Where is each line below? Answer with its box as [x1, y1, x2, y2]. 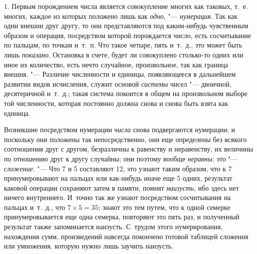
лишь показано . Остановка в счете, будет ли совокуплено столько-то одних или [4, 49, 244, 59]
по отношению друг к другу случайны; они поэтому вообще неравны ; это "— [4, 153, 238, 163]
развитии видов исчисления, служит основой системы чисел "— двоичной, [4, 78, 232, 89]
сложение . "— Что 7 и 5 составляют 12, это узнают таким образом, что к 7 [4, 163, 232, 173]
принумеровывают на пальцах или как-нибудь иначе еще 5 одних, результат [4, 173, 233, 183]
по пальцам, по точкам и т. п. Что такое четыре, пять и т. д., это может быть [4, 40, 242, 50]
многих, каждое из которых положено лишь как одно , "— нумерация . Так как [4, 10, 238, 21]
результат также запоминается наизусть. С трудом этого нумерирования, [4, 221, 223, 232]
